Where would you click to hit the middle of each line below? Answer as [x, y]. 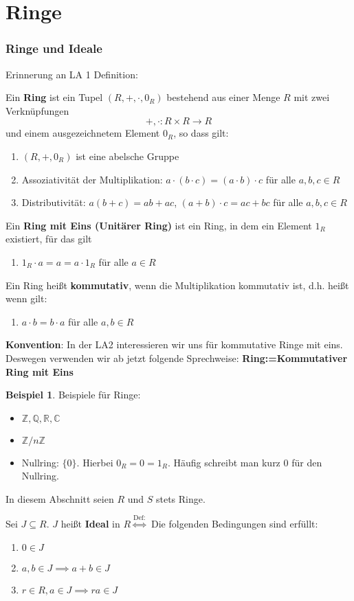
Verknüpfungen [37, 110]
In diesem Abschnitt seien [60, 498]
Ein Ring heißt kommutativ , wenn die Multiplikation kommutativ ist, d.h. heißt [177, 285]
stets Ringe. [180, 498]
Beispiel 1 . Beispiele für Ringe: [73, 395]
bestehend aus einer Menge [223, 97]
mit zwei [312, 97]
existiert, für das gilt [49, 239]
